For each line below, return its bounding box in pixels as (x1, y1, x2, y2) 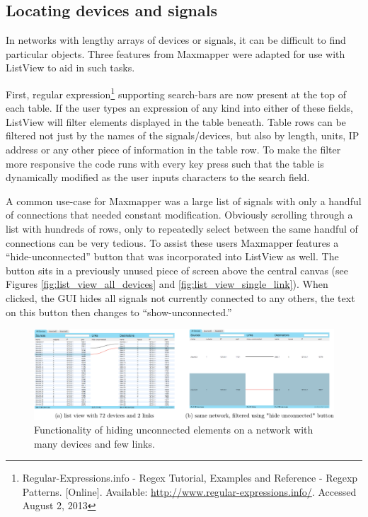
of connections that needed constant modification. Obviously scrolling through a (6, 207, 353, 222)
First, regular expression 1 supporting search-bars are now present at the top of (6, 84, 346, 101)
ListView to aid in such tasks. (6, 60, 135, 75)
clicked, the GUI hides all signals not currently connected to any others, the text (6, 290, 355, 305)
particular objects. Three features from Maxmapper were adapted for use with (6, 46, 345, 61)
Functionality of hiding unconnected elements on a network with (34, 422, 314, 437)
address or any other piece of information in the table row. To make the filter (6, 142, 341, 157)
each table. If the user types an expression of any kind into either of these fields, (6, 100, 353, 115)
